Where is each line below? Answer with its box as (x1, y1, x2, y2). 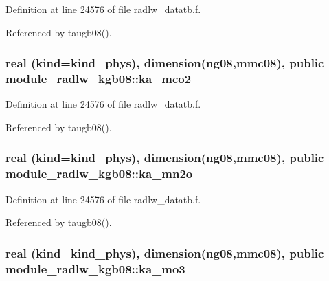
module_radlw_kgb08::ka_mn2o (5, 165, 193, 182)
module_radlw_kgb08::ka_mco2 (5, 70, 192, 87)
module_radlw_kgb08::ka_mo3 (5, 260, 185, 277)
